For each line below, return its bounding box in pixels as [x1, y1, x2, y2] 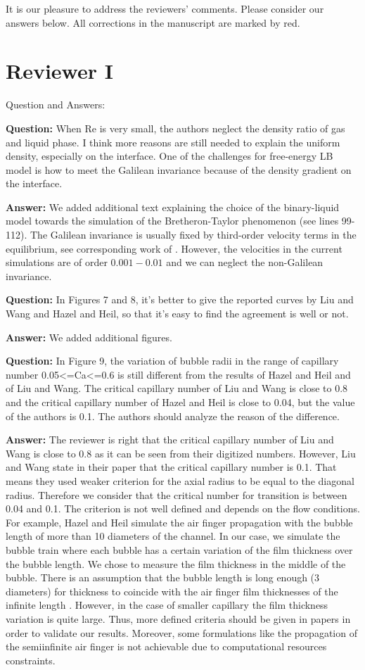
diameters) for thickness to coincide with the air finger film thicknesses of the [6, 583, 338, 598]
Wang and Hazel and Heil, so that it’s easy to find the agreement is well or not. [6, 306, 349, 321]
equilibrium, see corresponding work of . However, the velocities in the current [6, 241, 342, 255]
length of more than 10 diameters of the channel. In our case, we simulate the [6, 529, 340, 543]
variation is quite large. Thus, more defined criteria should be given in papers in [6, 611, 351, 626]
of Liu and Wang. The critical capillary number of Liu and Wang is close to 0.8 [6, 381, 348, 396]
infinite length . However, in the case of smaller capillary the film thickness [6, 598, 328, 612]
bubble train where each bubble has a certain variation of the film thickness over [6, 542, 353, 557]
